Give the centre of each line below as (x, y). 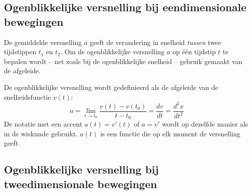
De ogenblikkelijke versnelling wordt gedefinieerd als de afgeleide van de (111, 87)
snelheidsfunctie (28, 97)
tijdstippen (20, 52)
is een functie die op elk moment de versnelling (170, 133)
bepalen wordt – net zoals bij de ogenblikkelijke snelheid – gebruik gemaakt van (123, 61)
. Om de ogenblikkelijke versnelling (112, 52)
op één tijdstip (194, 52)
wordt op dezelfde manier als (205, 124)
